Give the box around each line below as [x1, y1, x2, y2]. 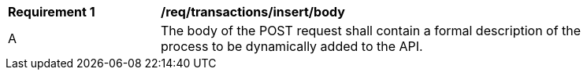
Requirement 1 [8, 4, 95, 20]
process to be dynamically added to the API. [161, 38, 423, 54]
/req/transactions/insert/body [161, 4, 345, 20]
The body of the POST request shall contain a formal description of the [161, 23, 581, 38]
